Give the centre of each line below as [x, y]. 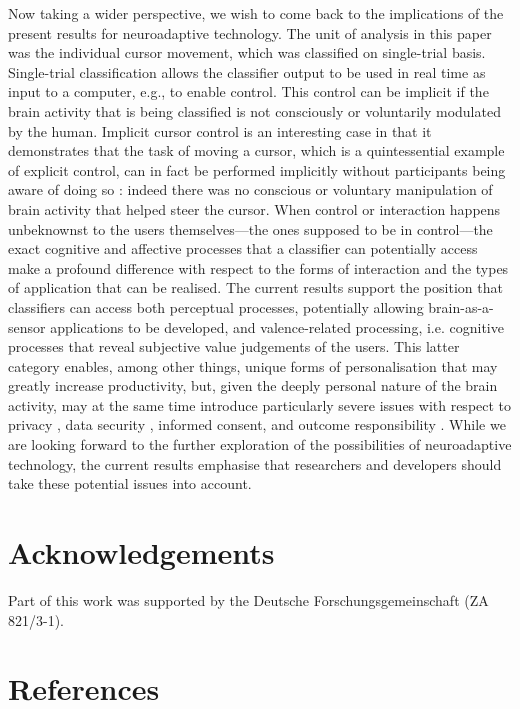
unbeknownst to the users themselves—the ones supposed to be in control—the [250, 228]
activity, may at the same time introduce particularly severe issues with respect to [260, 404]
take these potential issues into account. [130, 483]
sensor [27, 326]
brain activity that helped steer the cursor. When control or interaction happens [254, 208]
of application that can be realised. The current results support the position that [255, 287]
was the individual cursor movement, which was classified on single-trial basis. [247, 52]
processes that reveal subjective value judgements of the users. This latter [234, 346]
